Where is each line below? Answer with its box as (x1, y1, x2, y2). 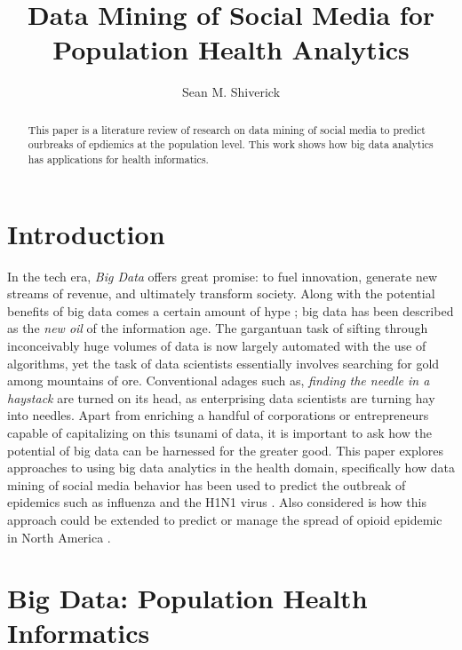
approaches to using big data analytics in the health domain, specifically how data (7, 458, 455, 477)
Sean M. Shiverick (181, 83, 281, 101)
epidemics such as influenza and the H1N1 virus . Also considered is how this (7, 493, 427, 511)
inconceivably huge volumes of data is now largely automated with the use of (7, 336, 426, 354)
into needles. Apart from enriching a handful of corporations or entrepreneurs (7, 406, 429, 424)
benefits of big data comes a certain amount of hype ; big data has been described (7, 301, 454, 320)
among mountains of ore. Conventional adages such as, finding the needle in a (7, 371, 430, 390)
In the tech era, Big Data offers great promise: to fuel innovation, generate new (7, 266, 438, 285)
